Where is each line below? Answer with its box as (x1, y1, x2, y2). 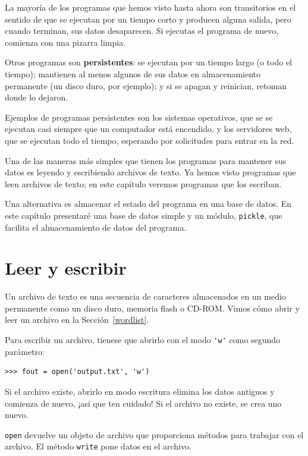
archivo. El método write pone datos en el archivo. (5, 440, 191, 452)
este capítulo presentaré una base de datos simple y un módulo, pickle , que (5, 209, 282, 221)
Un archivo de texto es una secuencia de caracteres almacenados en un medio (5, 290, 286, 303)
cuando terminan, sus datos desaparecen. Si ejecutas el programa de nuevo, (5, 24, 279, 37)
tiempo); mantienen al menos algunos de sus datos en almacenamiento (5, 67, 261, 80)
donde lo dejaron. (5, 91, 68, 103)
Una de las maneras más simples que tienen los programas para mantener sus (5, 154, 287, 166)
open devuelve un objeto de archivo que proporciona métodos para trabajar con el (5, 428, 304, 441)
